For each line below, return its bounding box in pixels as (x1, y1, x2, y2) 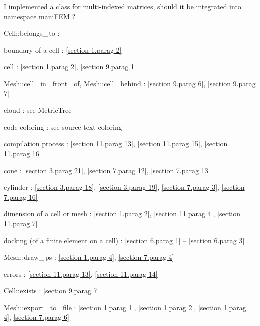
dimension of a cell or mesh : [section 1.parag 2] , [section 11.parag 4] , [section (4, 208, 241, 219)
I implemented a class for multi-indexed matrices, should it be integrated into (4, 1, 241, 11)
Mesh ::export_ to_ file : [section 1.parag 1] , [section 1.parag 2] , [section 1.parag (4, 302, 246, 312)
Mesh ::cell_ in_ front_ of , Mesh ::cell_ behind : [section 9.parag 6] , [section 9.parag (4, 78, 256, 88)
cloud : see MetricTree (4, 105, 72, 115)
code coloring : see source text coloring (4, 121, 122, 132)
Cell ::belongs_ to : (4, 28, 60, 38)
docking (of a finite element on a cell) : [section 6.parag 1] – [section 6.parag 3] (4, 235, 245, 245)
